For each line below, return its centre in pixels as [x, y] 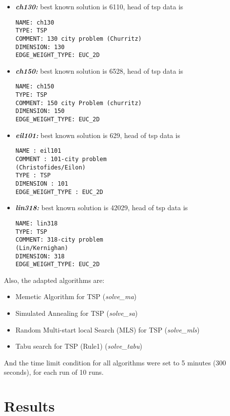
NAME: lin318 [36, 223]
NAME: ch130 [35, 22]
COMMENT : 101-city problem [61, 159]
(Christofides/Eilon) [50, 167]
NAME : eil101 [38, 151]
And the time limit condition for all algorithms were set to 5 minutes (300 [115, 362]
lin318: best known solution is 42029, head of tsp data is [102, 208]
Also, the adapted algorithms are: [54, 280]
